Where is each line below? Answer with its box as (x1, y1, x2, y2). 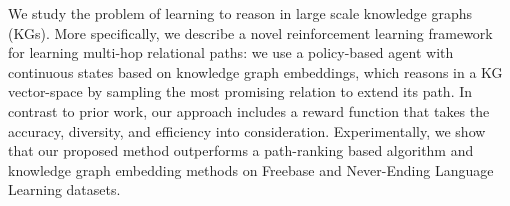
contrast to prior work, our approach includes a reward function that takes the (8, 100, 490, 121)
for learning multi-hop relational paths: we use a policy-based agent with (8, 42, 454, 63)
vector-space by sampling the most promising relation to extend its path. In (8, 81, 473, 102)
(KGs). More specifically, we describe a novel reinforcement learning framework (8, 22, 493, 43)
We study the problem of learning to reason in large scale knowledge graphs (8, 3, 473, 23)
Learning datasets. (8, 179, 121, 200)
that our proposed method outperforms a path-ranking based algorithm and (8, 140, 474, 161)
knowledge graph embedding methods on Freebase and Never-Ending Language (8, 159, 494, 180)
